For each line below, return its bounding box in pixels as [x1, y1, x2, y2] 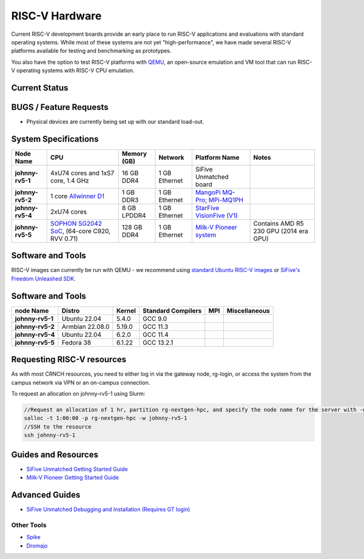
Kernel [116, 307, 136, 315]
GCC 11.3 [143, 322, 169, 331]
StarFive [195, 203, 220, 212]
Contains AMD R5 [253, 219, 304, 228]
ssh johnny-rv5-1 [24, 432, 76, 439]
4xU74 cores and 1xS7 [50, 169, 115, 177]
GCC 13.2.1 [143, 338, 174, 347]
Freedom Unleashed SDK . [11, 275, 76, 282]
